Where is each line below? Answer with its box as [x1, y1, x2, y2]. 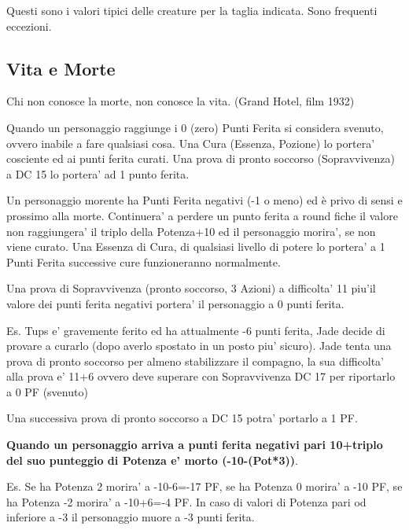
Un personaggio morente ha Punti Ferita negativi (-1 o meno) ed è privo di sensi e [6, 192, 403, 208]
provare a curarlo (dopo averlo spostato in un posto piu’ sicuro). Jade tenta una [6, 337, 392, 354]
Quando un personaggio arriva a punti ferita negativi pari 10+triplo [6, 436, 383, 453]
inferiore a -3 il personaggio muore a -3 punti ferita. [6, 509, 255, 525]
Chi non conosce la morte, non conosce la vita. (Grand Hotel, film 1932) [6, 93, 355, 109]
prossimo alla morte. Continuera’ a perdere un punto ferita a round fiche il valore [6, 207, 398, 223]
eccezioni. [6, 17, 52, 34]
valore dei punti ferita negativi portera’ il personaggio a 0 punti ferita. [6, 295, 345, 311]
